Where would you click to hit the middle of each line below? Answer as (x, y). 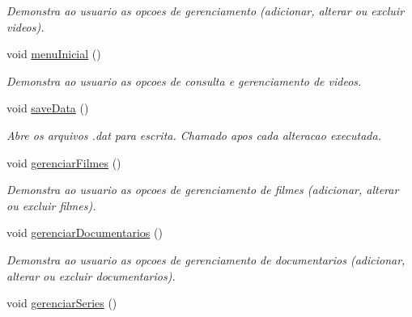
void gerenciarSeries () (62, 303)
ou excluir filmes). (51, 205)
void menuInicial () (54, 54)
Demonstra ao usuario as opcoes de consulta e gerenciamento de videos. (184, 80)
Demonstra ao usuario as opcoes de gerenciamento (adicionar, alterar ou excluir (206, 11)
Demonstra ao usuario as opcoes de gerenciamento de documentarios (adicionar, (206, 259)
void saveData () (48, 108)
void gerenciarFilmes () (64, 162)
